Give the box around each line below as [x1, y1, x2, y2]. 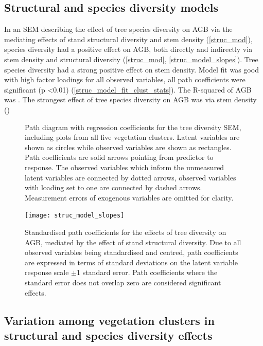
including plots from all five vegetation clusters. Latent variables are [25, 132, 240, 142]
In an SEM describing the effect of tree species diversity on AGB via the [4, 24, 233, 34]
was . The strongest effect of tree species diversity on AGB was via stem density [4, 94, 257, 105]
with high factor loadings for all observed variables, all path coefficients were [4, 74, 246, 85]
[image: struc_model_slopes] [25, 212, 125, 220]
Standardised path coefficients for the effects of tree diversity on [25, 226, 226, 237]
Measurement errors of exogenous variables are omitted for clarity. [25, 192, 234, 203]
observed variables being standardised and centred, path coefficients [25, 247, 238, 258]
